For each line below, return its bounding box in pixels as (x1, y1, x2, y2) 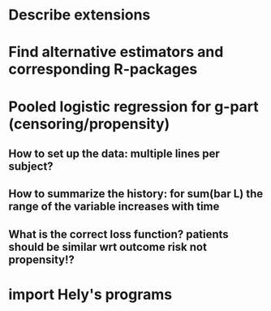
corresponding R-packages (8, 60, 198, 79)
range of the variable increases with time (8, 200, 220, 214)
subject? (8, 159, 54, 173)
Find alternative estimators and (8, 43, 224, 62)
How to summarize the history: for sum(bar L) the (8, 187, 264, 201)
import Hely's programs (8, 285, 173, 304)
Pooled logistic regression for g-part (8, 97, 260, 115)
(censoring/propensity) (8, 114, 170, 133)
